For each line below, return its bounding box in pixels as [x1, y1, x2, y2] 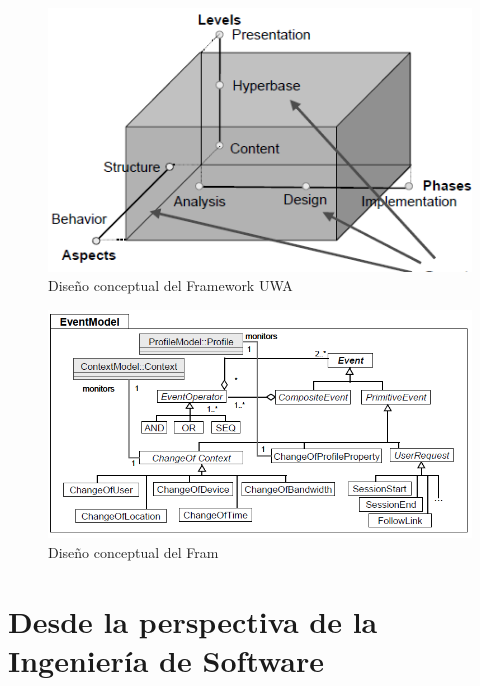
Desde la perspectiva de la [8, 600, 378, 641]
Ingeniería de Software [8, 639, 324, 680]
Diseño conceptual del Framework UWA [48, 275, 293, 296]
